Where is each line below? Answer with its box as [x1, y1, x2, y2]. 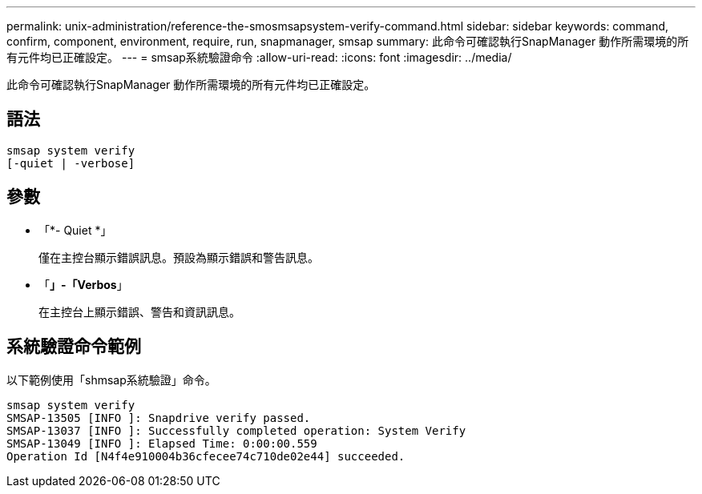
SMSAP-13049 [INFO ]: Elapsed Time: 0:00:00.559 [6, 436, 317, 450]
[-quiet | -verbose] [6, 156, 135, 170]
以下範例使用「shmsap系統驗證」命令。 [6, 372, 216, 387]
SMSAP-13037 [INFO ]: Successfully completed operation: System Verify [6, 424, 466, 437]
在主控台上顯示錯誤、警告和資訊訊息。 [38, 304, 240, 319]
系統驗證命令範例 [6, 336, 141, 357]
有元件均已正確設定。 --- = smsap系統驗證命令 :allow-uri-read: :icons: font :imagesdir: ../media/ [6, 50, 512, 64]
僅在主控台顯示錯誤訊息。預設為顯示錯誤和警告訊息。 [38, 250, 319, 264]
